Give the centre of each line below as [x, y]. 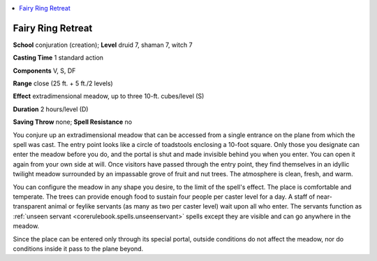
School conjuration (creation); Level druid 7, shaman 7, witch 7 [103, 45]
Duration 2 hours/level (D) [51, 109]
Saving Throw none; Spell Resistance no [73, 122]
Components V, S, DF [44, 71]
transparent [30, 206]
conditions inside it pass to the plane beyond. [78, 248]
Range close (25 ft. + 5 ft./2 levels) [63, 83]
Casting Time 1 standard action [58, 58]
